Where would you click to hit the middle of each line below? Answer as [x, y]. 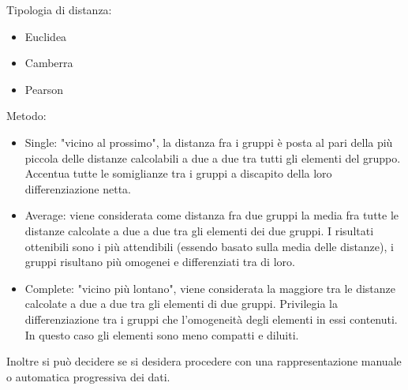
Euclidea [46, 36]
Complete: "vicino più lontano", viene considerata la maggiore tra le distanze [210, 288]
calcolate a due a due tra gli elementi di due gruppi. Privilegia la [182, 304]
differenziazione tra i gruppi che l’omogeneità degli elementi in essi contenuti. [211, 319]
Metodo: [26, 116]
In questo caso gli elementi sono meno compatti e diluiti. [162, 334]
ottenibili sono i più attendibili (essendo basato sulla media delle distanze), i [209, 246]
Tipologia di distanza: [59, 9]
